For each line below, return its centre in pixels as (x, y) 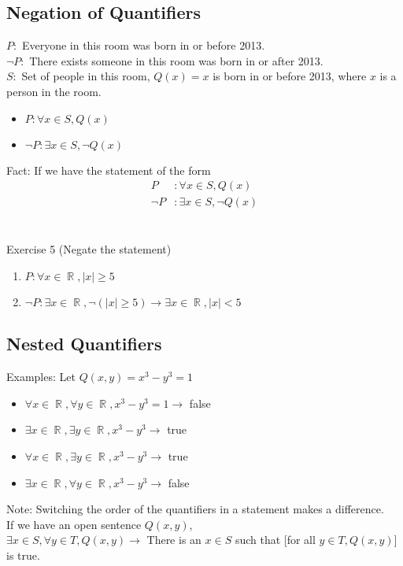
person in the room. (54, 91)
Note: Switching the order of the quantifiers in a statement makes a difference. (195, 509)
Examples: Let (41, 377)
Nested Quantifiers (84, 344)
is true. (23, 555)
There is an (174, 540)
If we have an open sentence (74, 524)
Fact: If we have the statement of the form (109, 170)
